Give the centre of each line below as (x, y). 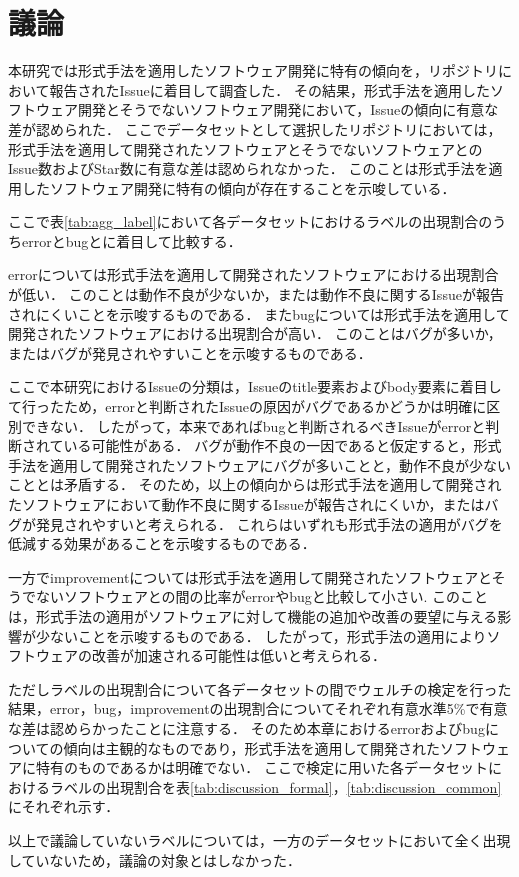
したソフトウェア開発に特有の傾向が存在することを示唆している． (238, 187)
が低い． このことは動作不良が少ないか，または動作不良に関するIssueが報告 (256, 294)
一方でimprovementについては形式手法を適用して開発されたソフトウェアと (250, 576)
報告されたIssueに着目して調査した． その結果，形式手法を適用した (269, 89)
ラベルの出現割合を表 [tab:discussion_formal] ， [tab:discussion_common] (275, 786)
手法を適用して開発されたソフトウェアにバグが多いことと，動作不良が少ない (260, 464)
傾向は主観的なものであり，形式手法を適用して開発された (252, 747)
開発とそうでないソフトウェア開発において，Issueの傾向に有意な (288, 109)
